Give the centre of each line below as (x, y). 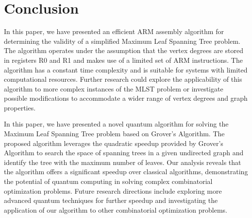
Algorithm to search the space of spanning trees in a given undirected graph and (124, 153)
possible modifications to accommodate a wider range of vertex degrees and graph (126, 98)
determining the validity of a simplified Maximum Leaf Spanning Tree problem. (122, 41)
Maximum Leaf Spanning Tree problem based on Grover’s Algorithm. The (114, 134)
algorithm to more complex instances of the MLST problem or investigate (114, 88)
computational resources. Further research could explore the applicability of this (123, 79)
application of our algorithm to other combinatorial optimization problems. (116, 209)
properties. (20, 107)
